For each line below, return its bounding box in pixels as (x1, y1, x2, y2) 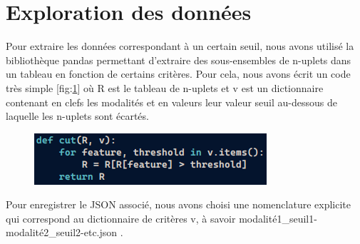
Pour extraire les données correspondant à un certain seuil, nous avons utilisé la (6, 39, 354, 54)
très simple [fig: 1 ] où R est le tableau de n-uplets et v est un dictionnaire (6, 80, 324, 95)
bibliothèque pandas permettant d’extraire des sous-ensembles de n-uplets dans (6, 52, 351, 67)
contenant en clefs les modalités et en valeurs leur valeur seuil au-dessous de (6, 94, 337, 109)
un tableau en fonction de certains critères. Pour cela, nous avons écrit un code (6, 66, 351, 81)
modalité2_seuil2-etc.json (6, 225, 118, 240)
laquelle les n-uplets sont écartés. (6, 108, 149, 123)
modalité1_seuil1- (239, 210, 317, 225)
